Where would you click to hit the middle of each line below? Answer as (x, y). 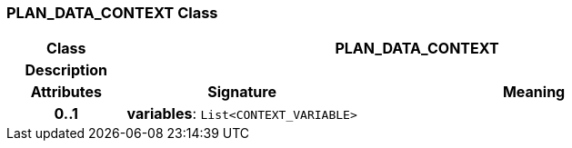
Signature (242, 92)
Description (66, 70)
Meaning (534, 92)
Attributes (66, 92)
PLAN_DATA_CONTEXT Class (112, 13)
